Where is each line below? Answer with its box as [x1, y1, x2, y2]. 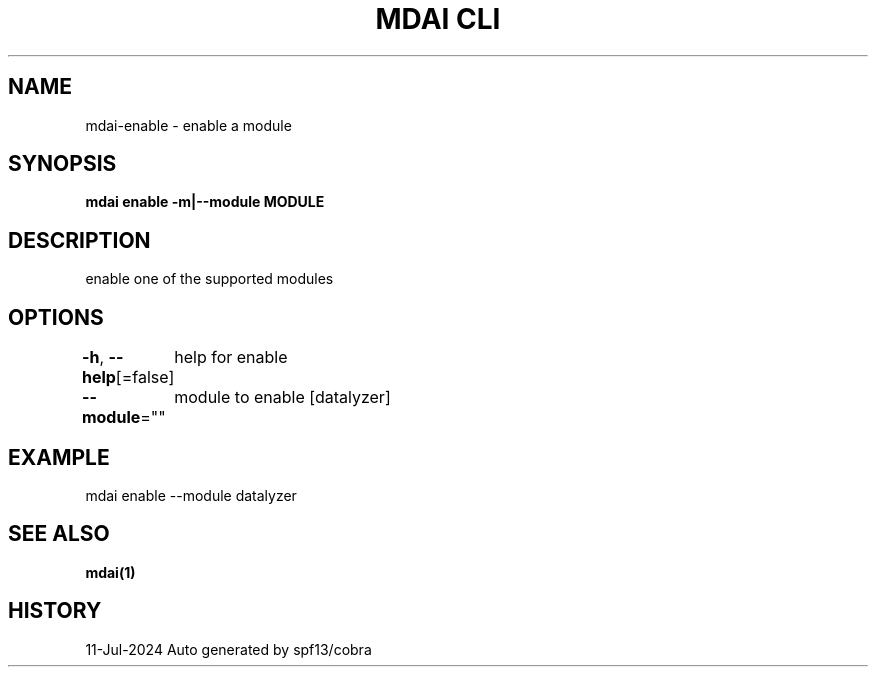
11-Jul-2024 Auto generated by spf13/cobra [85, 640, 372, 658]
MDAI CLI [375, 2, 501, 36]
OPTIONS [8, 304, 104, 330]
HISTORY [8, 598, 102, 624]
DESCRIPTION [8, 227, 151, 253]
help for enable [174, 347, 288, 368]
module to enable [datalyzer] [174, 387, 391, 408]
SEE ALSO [8, 521, 110, 547]
